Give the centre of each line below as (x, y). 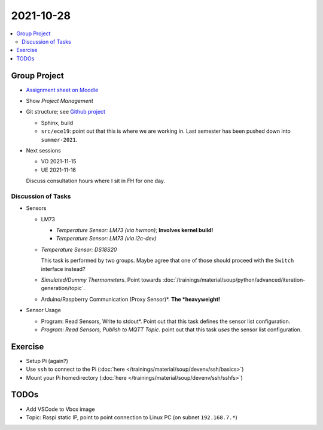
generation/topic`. (63, 288)
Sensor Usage (43, 310)
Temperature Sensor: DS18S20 (79, 249)
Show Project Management (60, 101)
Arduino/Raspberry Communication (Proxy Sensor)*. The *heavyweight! (131, 299)
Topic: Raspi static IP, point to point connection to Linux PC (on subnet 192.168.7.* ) (132, 417)
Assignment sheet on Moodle (62, 90)
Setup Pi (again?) (47, 361)
